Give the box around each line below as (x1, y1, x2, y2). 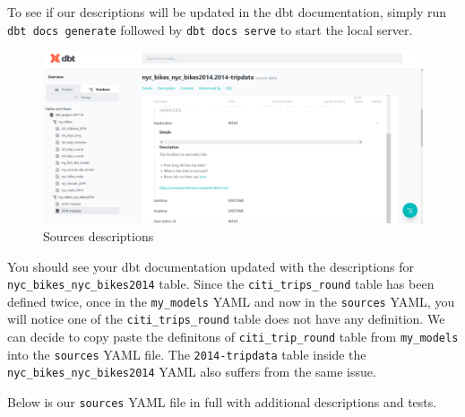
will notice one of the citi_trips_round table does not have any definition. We (7, 309, 445, 328)
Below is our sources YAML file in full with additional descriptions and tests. (7, 393, 437, 412)
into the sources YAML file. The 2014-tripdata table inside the (7, 344, 366, 363)
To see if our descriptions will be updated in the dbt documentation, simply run (7, 3, 447, 21)
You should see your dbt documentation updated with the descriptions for (7, 256, 414, 275)
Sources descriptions (43, 226, 154, 245)
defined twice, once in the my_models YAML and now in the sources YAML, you (7, 291, 455, 310)
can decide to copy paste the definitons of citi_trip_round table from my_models (7, 327, 459, 346)
